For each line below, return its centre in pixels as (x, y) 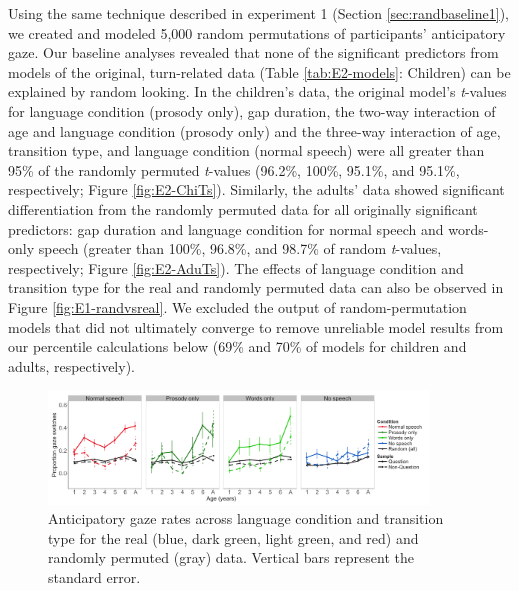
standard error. (94, 577)
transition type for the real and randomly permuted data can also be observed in (256, 287)
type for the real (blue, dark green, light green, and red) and (233, 537)
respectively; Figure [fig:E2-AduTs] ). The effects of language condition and (236, 267)
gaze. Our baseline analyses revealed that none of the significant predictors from (253, 52)
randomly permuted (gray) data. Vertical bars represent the (231, 557)
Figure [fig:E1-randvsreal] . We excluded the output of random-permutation (237, 306)
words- (468, 228)
